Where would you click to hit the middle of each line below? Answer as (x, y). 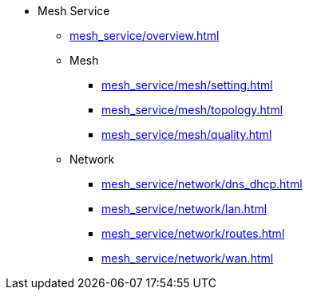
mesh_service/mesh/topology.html (192, 110)
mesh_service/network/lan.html (184, 209)
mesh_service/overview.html (145, 36)
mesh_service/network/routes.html (193, 233)
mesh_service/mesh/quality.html (187, 134)
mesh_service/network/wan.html (188, 258)
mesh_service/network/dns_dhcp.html (202, 184)
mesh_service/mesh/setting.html (187, 85)
